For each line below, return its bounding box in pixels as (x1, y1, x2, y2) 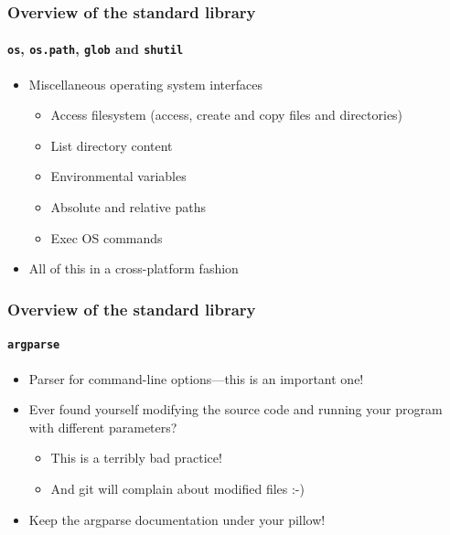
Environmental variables (50, 166, 187, 186)
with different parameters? (28, 417, 177, 436)
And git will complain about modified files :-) (50, 478, 305, 498)
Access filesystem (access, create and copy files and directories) (50, 105, 403, 124)
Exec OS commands (50, 228, 163, 247)
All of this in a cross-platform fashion (28, 259, 239, 278)
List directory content (50, 135, 173, 155)
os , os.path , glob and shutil (7, 39, 184, 59)
